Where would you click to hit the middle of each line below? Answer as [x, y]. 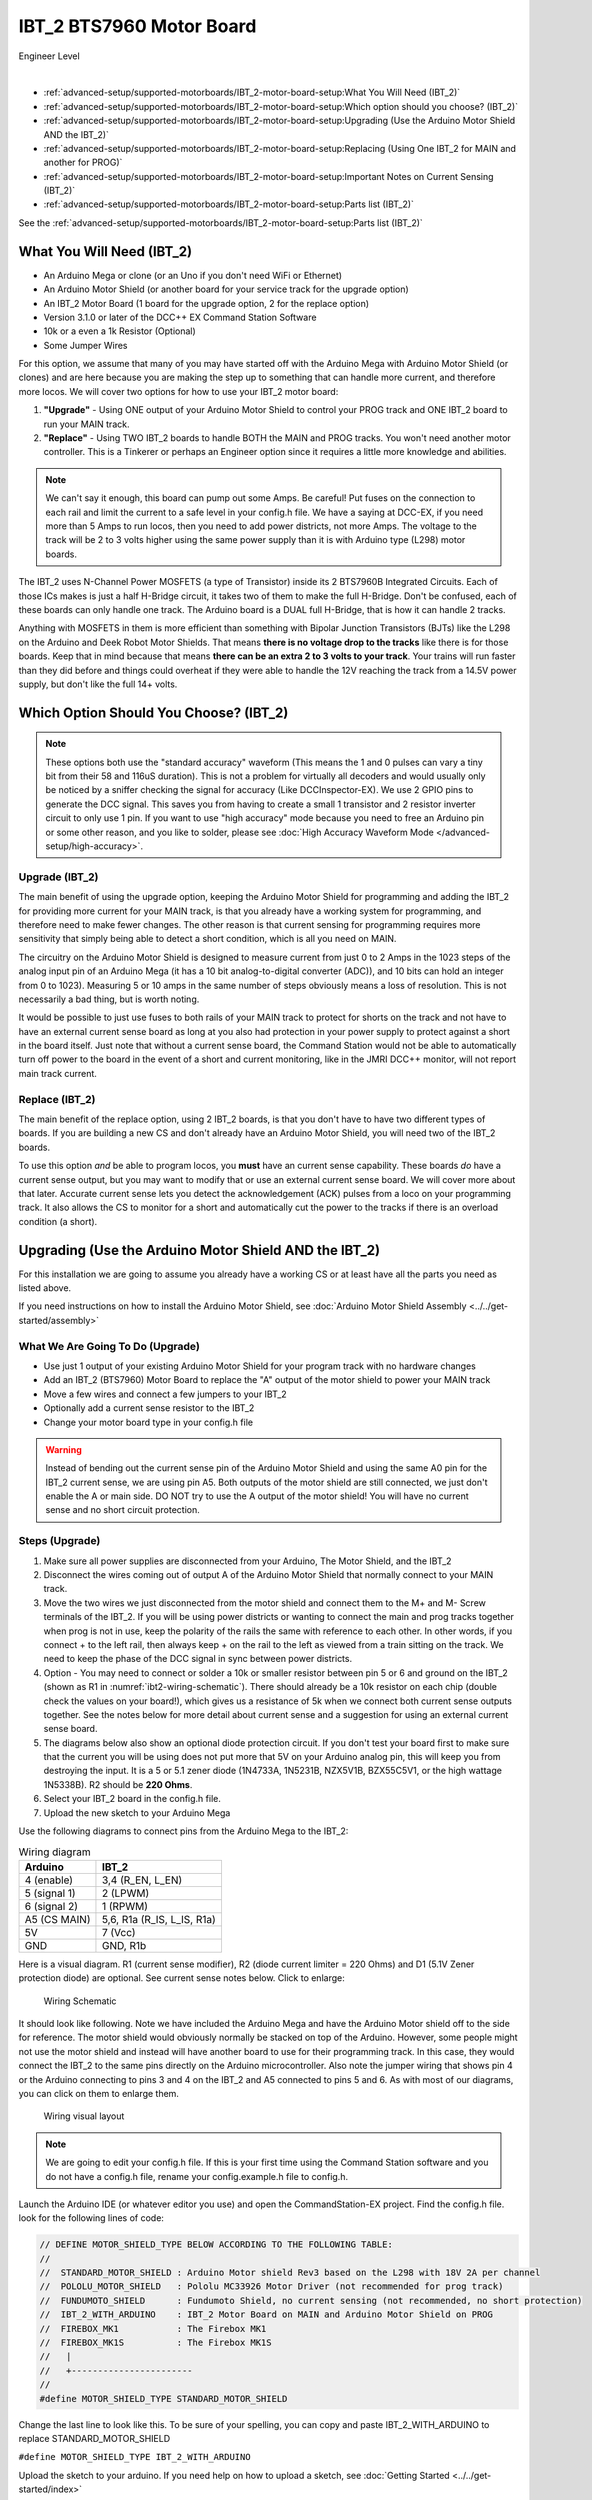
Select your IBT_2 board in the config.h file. [132, 1799]
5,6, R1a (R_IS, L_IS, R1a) [159, 1919]
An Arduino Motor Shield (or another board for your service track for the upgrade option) [226, 289]
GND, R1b [124, 1945]
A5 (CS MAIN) [57, 1919]
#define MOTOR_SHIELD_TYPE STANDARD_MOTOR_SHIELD [163, 2398]
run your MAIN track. [86, 424]
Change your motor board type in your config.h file [148, 1422]
